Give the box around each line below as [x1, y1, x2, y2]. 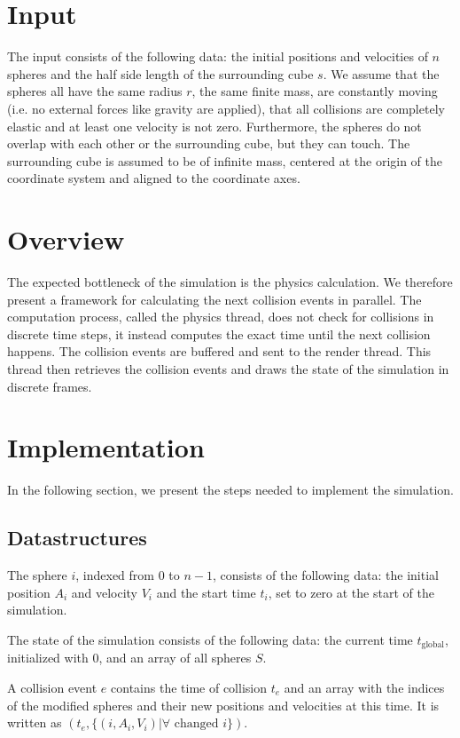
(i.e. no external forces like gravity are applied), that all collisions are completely [7, 99, 445, 117]
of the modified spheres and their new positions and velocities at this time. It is [7, 695, 440, 714]
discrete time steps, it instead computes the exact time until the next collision [7, 324, 431, 343]
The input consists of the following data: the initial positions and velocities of [7, 47, 428, 66]
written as [7, 713, 62, 732]
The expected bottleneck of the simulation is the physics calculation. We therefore [7, 273, 453, 290]
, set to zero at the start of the [268, 583, 434, 601]
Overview [7, 221, 125, 258]
